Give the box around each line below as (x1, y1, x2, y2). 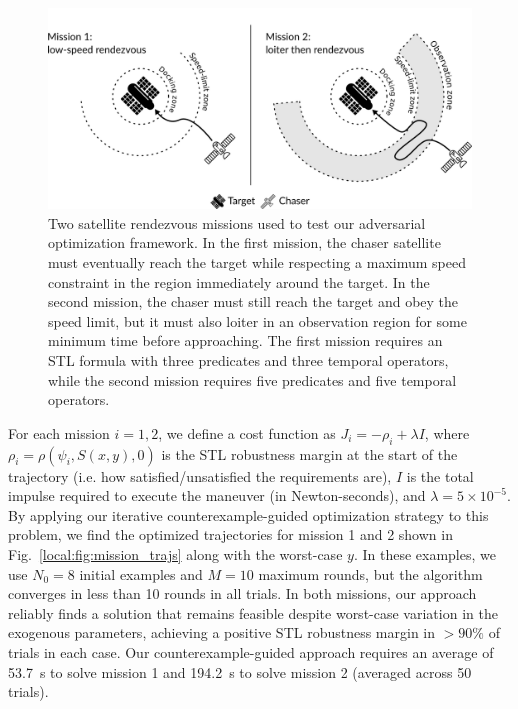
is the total (406, 465, 474, 486)
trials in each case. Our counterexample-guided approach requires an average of (8, 641, 494, 662)
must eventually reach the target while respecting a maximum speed (48, 252, 466, 273)
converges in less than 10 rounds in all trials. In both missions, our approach (8, 583, 477, 604)
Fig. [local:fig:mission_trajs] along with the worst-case (8, 543, 343, 564)
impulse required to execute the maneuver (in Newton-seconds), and (8, 485, 426, 506)
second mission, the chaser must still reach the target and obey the (48, 291, 459, 312)
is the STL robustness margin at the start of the (161, 443, 458, 464)
